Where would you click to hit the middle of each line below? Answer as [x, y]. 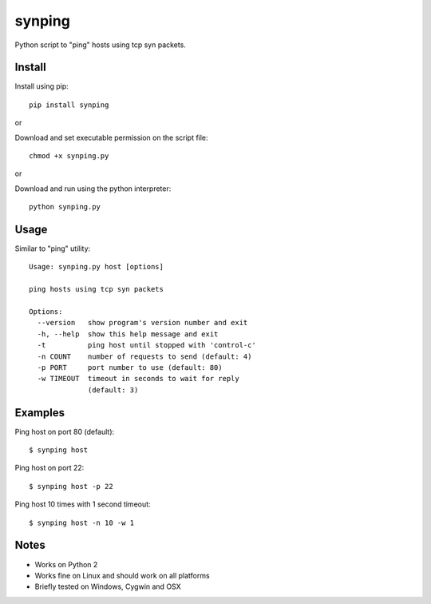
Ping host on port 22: [49, 468]
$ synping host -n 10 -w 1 [82, 523]
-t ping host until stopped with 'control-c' [147, 345]
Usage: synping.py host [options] [96, 267]
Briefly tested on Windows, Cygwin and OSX [108, 586]
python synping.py [65, 207]
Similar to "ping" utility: [53, 248]
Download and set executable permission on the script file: [111, 137]
